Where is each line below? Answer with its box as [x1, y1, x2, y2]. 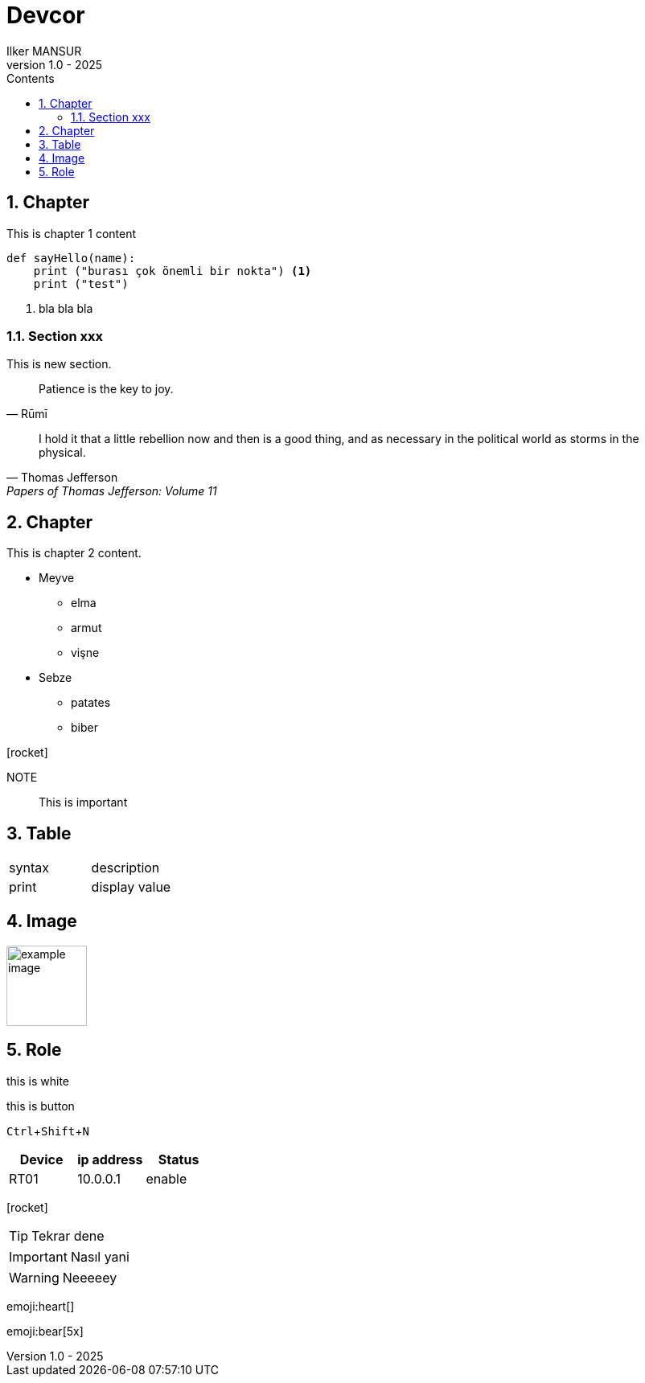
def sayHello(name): [6, 251, 136, 265]
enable [146, 1170, 187, 1187]
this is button [6, 1098, 75, 1113]
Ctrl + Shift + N [6, 1123, 89, 1138]
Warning [9, 1269, 60, 1286]
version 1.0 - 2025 [6, 57, 103, 72]
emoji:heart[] [6, 1299, 75, 1313]
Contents [6, 71, 55, 85]
